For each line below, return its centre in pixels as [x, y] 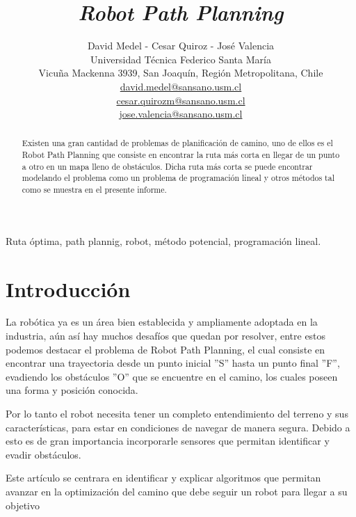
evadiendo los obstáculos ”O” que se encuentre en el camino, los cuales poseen [172, 376]
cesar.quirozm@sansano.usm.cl [181, 100]
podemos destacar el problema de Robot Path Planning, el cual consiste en [165, 349]
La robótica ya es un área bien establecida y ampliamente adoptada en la [162, 322]
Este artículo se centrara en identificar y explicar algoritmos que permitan [163, 478]
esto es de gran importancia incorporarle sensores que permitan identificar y [168, 441]
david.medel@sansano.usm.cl [181, 86]
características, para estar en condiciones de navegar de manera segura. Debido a [178, 427]
